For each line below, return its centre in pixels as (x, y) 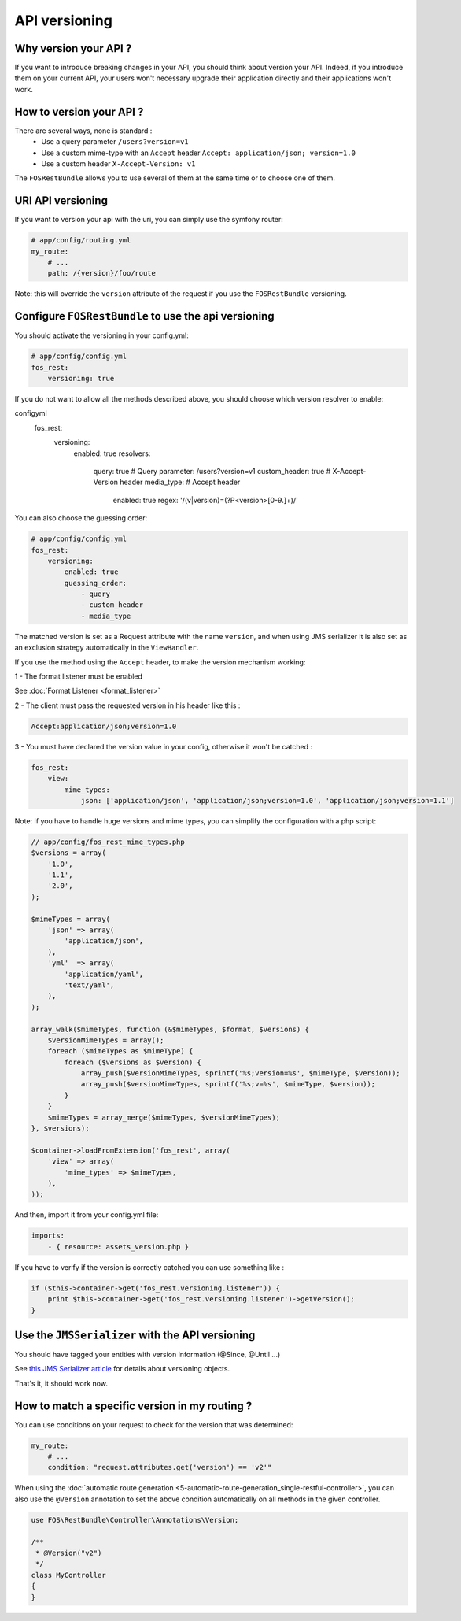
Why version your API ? (73, 48)
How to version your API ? (79, 111)
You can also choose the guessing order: (81, 518)
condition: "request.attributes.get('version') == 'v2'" (160, 1467)
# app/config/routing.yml (81, 241)
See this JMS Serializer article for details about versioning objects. (122, 1369)
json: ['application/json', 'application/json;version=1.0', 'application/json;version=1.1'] (267, 800)
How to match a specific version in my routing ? (133, 1406)
